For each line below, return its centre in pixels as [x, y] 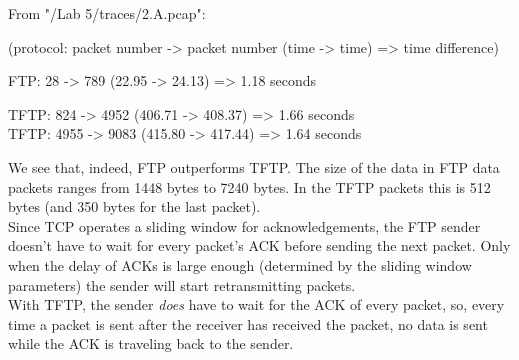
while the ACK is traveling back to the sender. [151, 343]
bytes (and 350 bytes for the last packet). [134, 206]
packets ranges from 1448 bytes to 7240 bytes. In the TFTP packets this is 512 [249, 186]
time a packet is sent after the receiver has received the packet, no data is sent [248, 323]
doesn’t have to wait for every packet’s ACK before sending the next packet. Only [259, 245]
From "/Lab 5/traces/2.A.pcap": [107, 13]
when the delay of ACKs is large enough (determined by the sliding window [240, 264]
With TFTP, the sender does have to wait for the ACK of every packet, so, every [256, 304]
